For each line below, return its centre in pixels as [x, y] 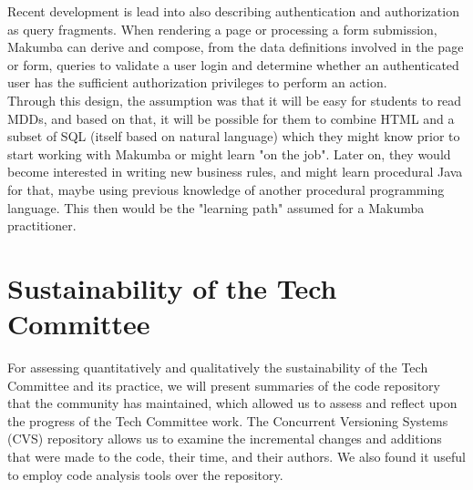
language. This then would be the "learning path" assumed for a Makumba [216, 207]
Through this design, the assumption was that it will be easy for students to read [235, 100]
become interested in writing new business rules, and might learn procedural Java [235, 172]
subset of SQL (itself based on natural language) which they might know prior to [234, 136]
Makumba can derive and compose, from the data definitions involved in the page [236, 47]
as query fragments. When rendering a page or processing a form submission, [222, 29]
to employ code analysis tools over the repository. [145, 474]
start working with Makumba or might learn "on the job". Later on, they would [229, 153]
